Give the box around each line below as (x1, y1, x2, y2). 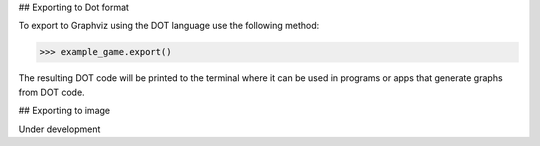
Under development (18, 123, 101, 135)
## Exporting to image (18, 105, 110, 117)
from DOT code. (18, 86, 85, 98)
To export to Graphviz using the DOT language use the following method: (18, 20, 320, 32)
